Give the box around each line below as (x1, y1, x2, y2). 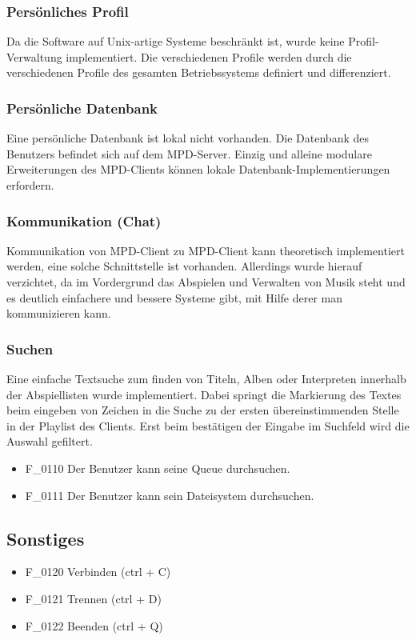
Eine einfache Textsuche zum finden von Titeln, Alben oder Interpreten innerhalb (6, 370, 406, 386)
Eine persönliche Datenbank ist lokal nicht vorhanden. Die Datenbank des (6, 130, 370, 146)
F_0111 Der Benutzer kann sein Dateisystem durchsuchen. (25, 486, 314, 503)
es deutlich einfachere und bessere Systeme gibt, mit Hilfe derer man (6, 289, 343, 306)
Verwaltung (6, 48, 62, 65)
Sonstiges (6, 526, 85, 550)
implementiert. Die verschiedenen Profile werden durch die (66, 48, 352, 65)
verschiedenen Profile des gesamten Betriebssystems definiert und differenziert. (6, 64, 391, 81)
